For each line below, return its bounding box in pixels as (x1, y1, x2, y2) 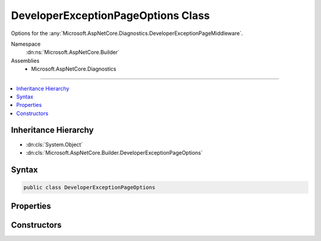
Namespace (11, 40, 41, 47)
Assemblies (11, 57, 40, 64)
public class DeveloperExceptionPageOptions (23, 184, 156, 191)
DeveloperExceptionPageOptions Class (11, 9, 210, 22)
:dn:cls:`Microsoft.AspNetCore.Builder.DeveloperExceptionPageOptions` (26, 149, 203, 156)
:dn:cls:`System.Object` (26, 141, 83, 148)
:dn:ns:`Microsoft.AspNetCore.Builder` (26, 49, 120, 56)
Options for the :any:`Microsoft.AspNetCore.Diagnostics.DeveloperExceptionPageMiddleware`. (11, 30, 243, 37)
